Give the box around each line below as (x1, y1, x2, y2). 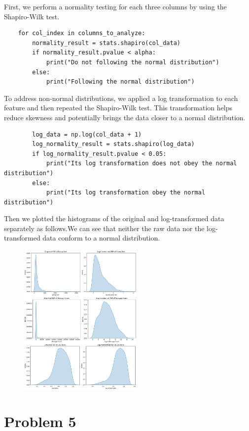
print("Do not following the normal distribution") (46, 58, 219, 66)
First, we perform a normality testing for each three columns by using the (4, 1, 227, 11)
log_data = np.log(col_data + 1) (32, 131, 142, 138)
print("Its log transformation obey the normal (46, 189, 206, 196)
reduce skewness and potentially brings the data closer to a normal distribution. (4, 112, 246, 122)
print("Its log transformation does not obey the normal (46, 160, 237, 167)
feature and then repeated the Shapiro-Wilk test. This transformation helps (4, 102, 232, 113)
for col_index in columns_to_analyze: (18, 30, 145, 37)
